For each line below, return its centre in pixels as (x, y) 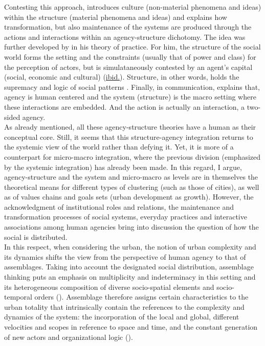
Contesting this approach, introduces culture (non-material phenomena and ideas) (133, 7)
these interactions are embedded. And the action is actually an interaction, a (125, 106)
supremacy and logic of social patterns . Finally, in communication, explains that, (132, 86)
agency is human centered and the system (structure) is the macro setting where (130, 97)
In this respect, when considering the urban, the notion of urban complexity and (130, 247)
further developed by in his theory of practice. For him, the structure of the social (132, 47)
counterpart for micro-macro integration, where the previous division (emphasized (132, 156)
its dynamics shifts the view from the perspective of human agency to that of (125, 256)
